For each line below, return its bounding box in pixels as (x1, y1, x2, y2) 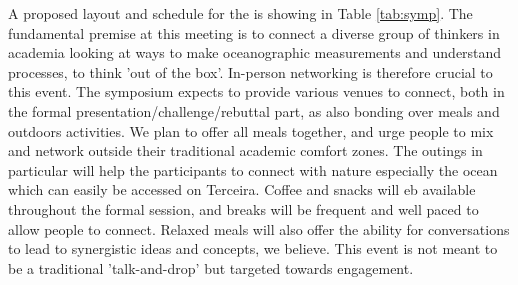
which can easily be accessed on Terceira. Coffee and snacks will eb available (8, 179, 476, 200)
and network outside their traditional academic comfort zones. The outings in (8, 140, 483, 161)
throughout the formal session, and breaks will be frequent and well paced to (8, 198, 479, 219)
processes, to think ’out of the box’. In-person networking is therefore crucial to (8, 61, 493, 82)
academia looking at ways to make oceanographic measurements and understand (8, 42, 502, 63)
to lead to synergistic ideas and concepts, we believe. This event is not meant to (8, 238, 498, 259)
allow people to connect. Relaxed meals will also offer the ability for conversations (8, 218, 510, 239)
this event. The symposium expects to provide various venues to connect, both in (8, 81, 505, 102)
